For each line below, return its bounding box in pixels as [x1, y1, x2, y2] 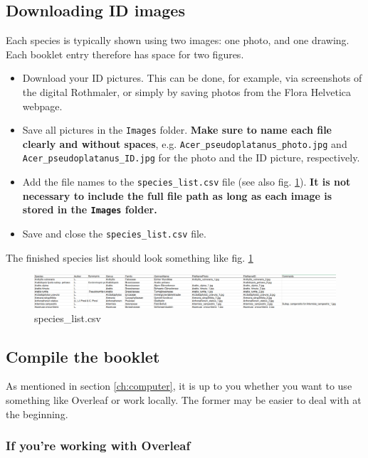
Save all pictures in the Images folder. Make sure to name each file [22, 122, 332, 137]
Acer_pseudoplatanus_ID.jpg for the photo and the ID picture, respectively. [22, 150, 360, 165]
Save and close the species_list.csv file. [22, 226, 206, 241]
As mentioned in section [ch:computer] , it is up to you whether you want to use [6, 378, 352, 393]
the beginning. [6, 406, 68, 421]
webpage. [22, 98, 63, 113]
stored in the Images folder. [22, 202, 157, 217]
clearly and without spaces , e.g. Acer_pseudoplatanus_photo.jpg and [22, 136, 347, 151]
